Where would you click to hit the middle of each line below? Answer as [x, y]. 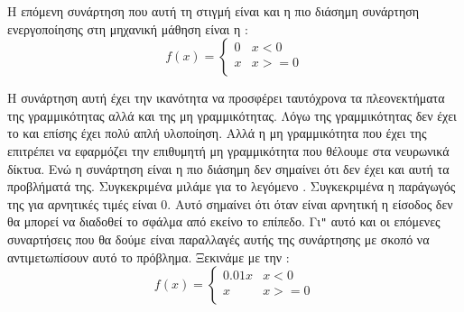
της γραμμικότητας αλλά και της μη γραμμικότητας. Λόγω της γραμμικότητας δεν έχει [232, 115]
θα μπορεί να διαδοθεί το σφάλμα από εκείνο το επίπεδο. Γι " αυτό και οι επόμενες [224, 221]
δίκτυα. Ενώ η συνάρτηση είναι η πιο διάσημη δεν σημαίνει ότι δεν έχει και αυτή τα [228, 168]
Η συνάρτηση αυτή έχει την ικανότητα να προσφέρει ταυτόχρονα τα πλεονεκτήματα [226, 98]
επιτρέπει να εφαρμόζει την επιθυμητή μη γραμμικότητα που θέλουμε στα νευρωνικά [228, 150]
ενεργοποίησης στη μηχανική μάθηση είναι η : [128, 28]
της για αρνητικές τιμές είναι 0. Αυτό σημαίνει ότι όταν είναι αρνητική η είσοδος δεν [230, 203]
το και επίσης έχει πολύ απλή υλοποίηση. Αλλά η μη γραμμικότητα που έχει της [217, 133]
